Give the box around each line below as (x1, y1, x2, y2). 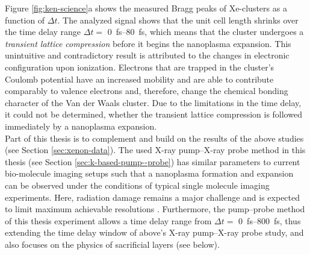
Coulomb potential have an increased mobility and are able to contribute (5, 72, 274, 85)
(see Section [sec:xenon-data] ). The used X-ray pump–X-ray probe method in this (5, 143, 306, 156)
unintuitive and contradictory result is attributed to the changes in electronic (5, 49, 290, 61)
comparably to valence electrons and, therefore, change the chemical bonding (5, 84, 288, 97)
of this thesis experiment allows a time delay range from (5, 214, 212, 227)
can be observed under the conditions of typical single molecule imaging (5, 178, 270, 191)
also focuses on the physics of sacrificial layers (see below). (5, 238, 220, 250)
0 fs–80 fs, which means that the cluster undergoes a (107, 25, 304, 38)
